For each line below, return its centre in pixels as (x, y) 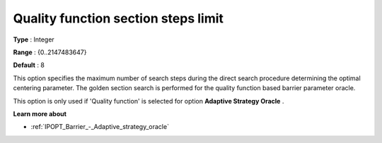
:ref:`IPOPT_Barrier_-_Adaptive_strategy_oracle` (100, 127)
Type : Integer (34, 39)
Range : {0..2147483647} (50, 52)
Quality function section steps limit (118, 18)
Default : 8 (29, 65)
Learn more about (40, 113)
